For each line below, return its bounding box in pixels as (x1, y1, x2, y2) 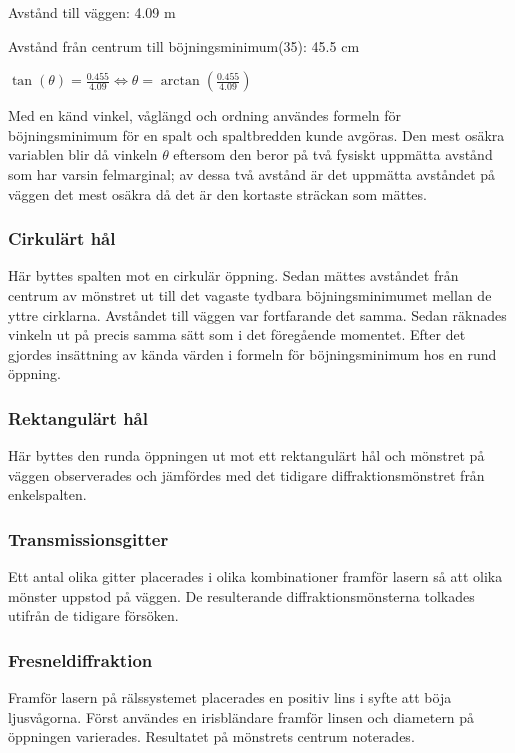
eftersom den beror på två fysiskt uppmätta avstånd (173, 144, 493, 165)
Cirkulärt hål (8, 226, 116, 251)
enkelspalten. (8, 484, 87, 505)
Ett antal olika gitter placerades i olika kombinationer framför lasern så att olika (8, 566, 503, 587)
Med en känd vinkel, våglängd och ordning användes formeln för (8, 105, 402, 126)
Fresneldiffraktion (8, 647, 153, 672)
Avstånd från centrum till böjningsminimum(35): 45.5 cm (8, 35, 360, 56)
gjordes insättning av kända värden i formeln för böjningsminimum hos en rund (8, 343, 497, 364)
